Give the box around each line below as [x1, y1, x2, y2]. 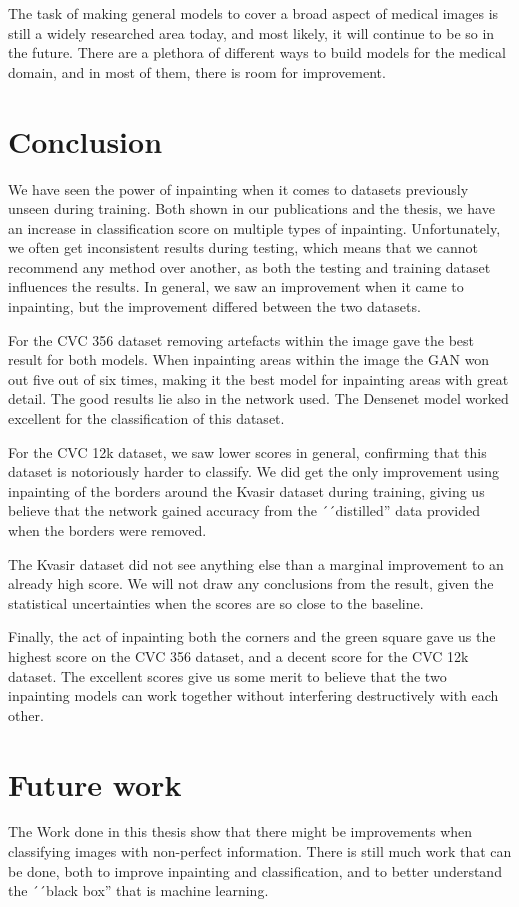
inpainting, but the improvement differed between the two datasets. [8, 296, 421, 317]
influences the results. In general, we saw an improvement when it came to [8, 276, 464, 297]
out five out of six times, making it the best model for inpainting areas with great [8, 368, 509, 389]
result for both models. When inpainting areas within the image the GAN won [8, 349, 490, 370]
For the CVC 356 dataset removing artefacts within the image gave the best [8, 329, 474, 350]
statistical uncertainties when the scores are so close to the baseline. [8, 592, 424, 613]
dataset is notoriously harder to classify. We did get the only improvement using [8, 461, 500, 482]
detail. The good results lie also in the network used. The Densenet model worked [8, 388, 509, 409]
